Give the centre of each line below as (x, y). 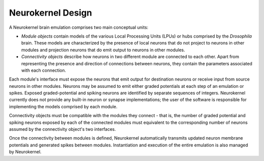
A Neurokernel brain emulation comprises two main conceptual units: (79, 27)
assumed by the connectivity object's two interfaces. (63, 129)
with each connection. (44, 70)
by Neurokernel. (25, 152)
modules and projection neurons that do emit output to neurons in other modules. (103, 50)
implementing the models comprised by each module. (63, 106)
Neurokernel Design (51, 13)
